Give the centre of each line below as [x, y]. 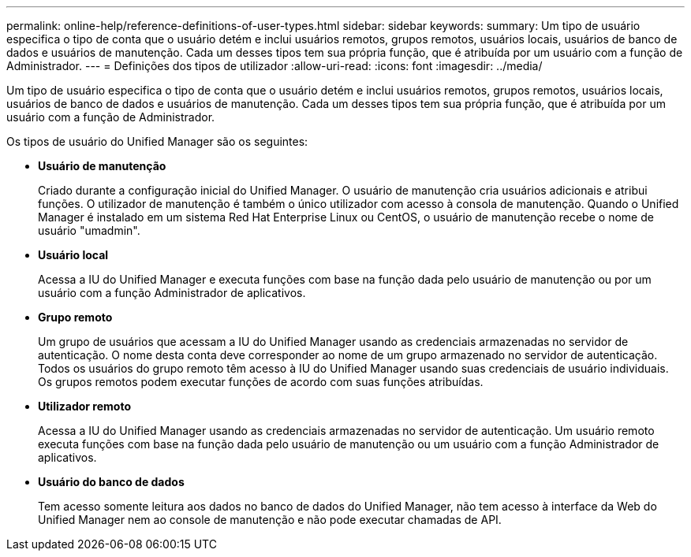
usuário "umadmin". [89, 230]
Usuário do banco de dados [111, 482]
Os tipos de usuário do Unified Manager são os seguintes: [157, 141]
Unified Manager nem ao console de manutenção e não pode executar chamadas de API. [270, 520]
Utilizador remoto [84, 406]
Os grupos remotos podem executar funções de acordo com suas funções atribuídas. [261, 382]
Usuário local [73, 255]
